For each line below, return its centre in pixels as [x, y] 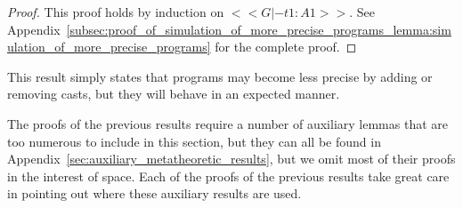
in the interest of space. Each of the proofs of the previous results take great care [228, 176]
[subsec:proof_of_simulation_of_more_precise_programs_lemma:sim [259, 29]
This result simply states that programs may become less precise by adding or [220, 76]
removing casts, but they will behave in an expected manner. [174, 94]
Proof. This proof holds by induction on [116, 12]
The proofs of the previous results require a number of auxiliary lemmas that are [227, 123]
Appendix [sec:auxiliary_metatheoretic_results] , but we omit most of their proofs [231, 159]
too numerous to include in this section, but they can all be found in [194, 141]
